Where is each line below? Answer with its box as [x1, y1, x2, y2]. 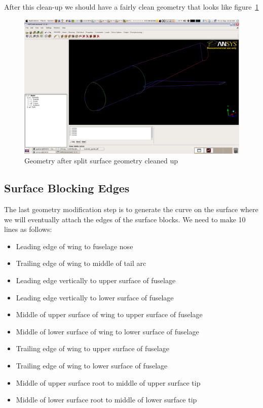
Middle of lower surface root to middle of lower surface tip [16, 394, 197, 405]
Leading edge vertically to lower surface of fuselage [16, 292, 174, 302]
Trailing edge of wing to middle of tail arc [16, 258, 146, 268]
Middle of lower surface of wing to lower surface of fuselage [16, 326, 199, 336]
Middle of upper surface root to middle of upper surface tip [16, 377, 201, 388]
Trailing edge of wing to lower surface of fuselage [16, 360, 168, 370]
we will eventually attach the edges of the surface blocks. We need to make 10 [4, 214, 246, 224]
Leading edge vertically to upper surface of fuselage [16, 275, 176, 285]
